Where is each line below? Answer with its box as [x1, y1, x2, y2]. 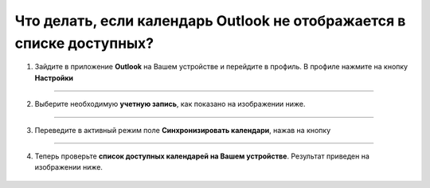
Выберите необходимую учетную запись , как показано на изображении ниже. [34, 100, 306, 109]
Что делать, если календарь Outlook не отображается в [14, 12, 406, 29]
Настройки [34, 72, 74, 83]
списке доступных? [14, 34, 154, 52]
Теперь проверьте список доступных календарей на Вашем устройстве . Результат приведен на [34, 151, 370, 161]
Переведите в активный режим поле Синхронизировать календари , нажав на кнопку [34, 125, 331, 135]
